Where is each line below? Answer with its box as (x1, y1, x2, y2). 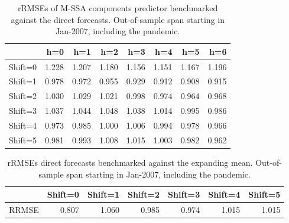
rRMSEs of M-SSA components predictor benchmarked (18, 2, 218, 14)
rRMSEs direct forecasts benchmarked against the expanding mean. (7, 156, 253, 168)
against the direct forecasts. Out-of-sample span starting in (11, 13, 225, 25)
